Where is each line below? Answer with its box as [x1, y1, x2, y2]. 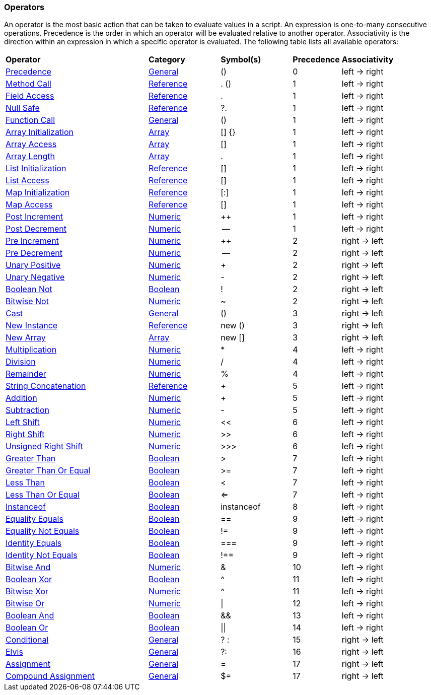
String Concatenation [6, 381, 86, 391]
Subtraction [6, 405, 50, 415]
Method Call [6, 79, 51, 89]
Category [149, 54, 185, 65]
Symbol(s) [221, 54, 261, 65]
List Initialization [6, 163, 66, 174]
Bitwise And [6, 562, 51, 573]
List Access [6, 175, 49, 186]
